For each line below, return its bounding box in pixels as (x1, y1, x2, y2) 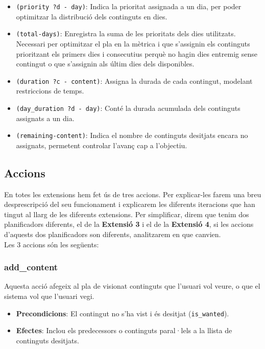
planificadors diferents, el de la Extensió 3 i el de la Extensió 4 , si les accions (4, 219, 254, 229)
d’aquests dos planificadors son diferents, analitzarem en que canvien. (4, 229, 221, 240)
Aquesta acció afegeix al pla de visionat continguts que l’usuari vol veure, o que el (4, 281, 260, 291)
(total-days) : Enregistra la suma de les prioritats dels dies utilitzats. (16, 28, 236, 39)
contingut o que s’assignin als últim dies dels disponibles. (16, 58, 195, 69)
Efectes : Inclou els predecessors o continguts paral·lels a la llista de (16, 325, 232, 336)
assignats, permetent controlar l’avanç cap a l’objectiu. (16, 139, 187, 150)
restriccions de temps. (16, 85, 84, 96)
